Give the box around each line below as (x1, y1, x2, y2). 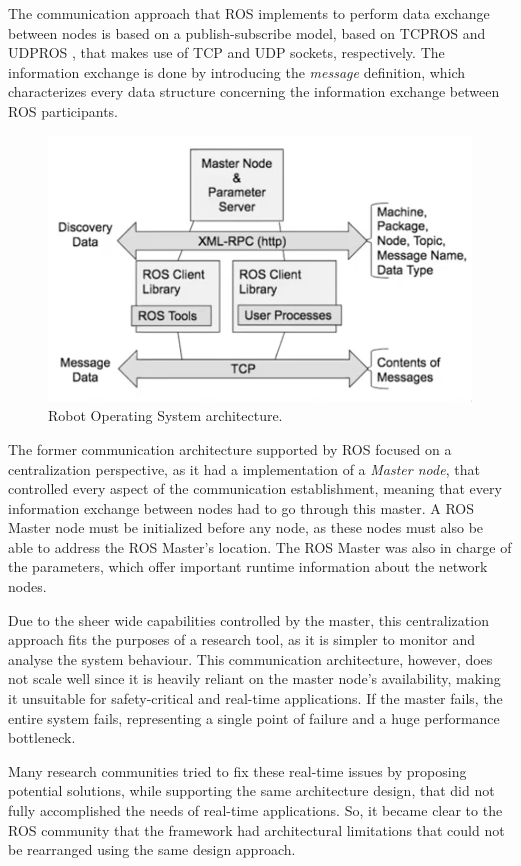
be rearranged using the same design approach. (8, 839, 296, 860)
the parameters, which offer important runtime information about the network (8, 556, 488, 577)
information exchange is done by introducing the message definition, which (8, 61, 466, 82)
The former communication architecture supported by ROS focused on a (8, 438, 452, 459)
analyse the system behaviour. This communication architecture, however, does (8, 648, 493, 669)
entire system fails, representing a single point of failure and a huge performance (8, 707, 500, 728)
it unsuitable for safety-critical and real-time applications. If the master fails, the (8, 688, 503, 709)
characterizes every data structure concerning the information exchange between (8, 81, 500, 102)
